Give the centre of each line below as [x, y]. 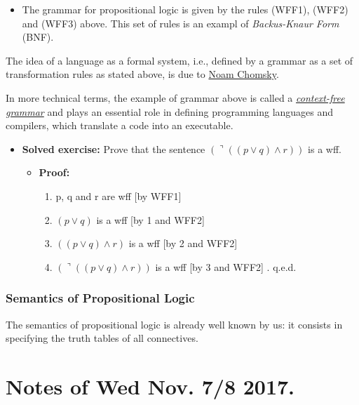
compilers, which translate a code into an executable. [120, 125]
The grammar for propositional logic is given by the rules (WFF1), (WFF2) [185, 9]
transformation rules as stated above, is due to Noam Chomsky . [142, 74]
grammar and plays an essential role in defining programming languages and [170, 111]
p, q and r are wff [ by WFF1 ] [118, 195]
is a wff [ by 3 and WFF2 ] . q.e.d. [226, 266]
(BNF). [38, 37]
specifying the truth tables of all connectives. [102, 338]
